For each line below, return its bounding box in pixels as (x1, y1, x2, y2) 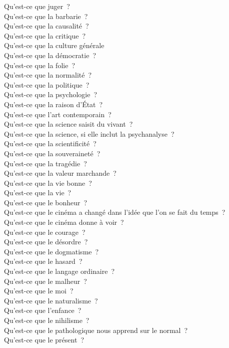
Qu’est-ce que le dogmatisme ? (4, 246, 99, 256)
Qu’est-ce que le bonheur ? (4, 197, 87, 207)
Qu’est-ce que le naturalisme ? (4, 295, 98, 305)
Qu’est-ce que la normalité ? (4, 70, 92, 80)
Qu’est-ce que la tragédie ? (4, 158, 87, 168)
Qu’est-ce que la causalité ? (4, 21, 89, 31)
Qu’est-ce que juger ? (4, 1, 70, 11)
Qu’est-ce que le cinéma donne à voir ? (4, 217, 124, 227)
